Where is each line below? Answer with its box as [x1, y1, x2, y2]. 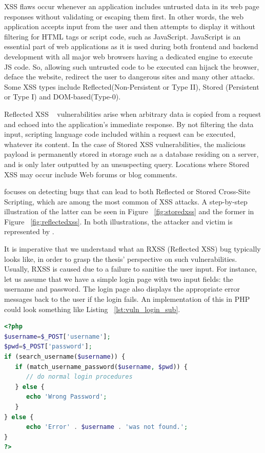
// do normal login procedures [26, 373, 133, 381]
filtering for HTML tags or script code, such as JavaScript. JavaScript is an [4, 31, 241, 42]
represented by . [4, 226, 54, 237]
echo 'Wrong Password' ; [26, 393, 107, 401]
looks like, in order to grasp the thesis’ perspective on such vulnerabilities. [4, 253, 237, 264]
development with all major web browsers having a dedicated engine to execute [4, 51, 253, 61]
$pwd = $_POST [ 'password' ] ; [4, 343, 92, 351]
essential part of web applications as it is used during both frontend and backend [4, 41, 258, 52]
